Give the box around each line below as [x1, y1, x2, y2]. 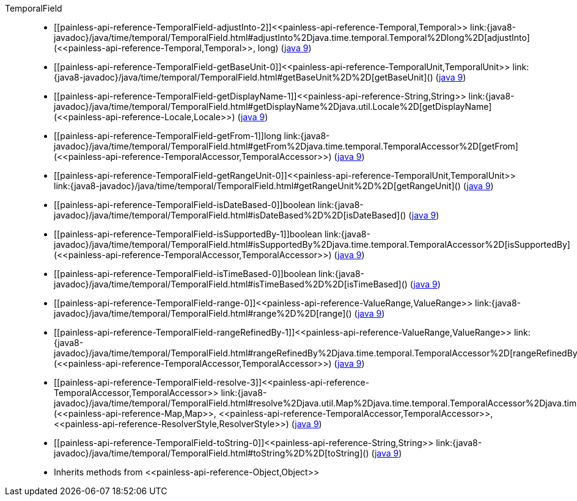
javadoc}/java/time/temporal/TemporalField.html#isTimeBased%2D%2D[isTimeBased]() [54, 279, 408, 289]
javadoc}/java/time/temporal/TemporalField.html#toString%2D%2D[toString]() [54, 448, 369, 458]
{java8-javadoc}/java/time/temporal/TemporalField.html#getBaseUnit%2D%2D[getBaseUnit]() [54, 72, 433, 82]
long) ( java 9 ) [257, 43, 312, 53]
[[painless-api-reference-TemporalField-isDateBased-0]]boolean [54, 200, 315, 210]
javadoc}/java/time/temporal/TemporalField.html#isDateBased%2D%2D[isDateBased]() [54, 210, 406, 220]
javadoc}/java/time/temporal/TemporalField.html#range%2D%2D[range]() [54, 308, 352, 319]
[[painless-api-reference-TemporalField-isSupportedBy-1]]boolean [54, 229, 322, 239]
